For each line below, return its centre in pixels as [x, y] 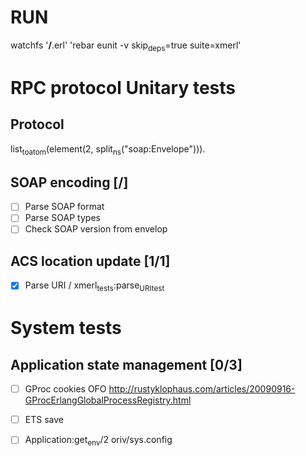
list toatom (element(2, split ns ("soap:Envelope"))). [108, 149]
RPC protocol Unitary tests [123, 87]
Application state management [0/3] [126, 364]
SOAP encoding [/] [69, 182]
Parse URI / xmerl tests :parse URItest [94, 286]
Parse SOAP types [62, 218]
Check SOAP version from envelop [96, 229]
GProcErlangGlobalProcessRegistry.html [108, 400]
